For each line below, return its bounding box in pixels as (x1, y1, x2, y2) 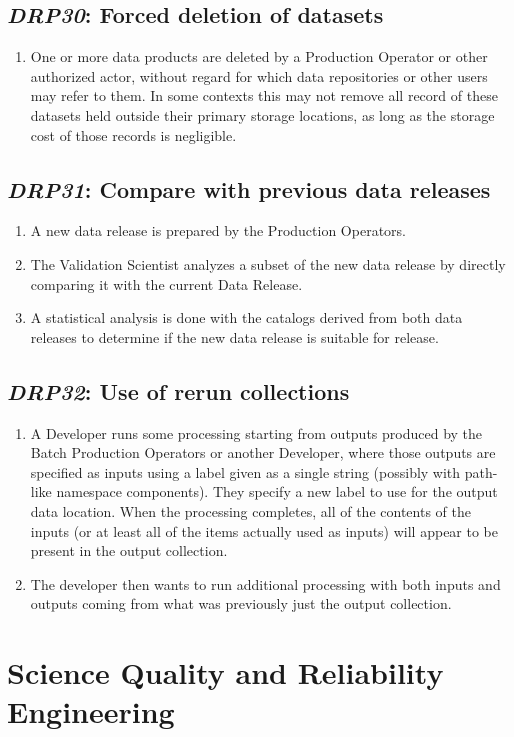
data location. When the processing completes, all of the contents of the (30, 500, 471, 521)
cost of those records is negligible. (30, 124, 237, 145)
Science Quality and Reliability (7, 652, 444, 693)
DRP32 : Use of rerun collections (7, 375, 350, 406)
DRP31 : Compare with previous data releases (7, 173, 491, 204)
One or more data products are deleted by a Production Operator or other (30, 46, 488, 67)
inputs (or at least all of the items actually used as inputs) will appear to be (30, 520, 499, 541)
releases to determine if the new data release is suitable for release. (30, 326, 439, 347)
